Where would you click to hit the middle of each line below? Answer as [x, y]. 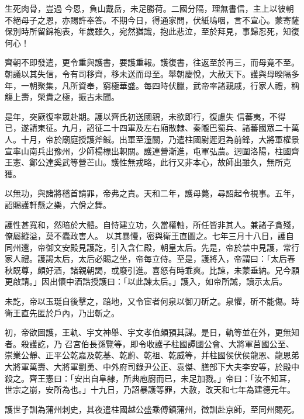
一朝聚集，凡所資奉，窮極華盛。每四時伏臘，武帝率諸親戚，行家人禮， [156, 85]
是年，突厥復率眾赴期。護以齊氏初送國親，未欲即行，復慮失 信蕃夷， [137, 116]
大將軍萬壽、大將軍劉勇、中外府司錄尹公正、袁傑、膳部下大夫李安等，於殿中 [152, 367]
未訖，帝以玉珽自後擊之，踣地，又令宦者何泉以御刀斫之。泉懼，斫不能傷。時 [152, 301]
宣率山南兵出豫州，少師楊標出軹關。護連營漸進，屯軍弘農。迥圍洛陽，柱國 [148, 150]
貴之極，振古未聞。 [82, 97]
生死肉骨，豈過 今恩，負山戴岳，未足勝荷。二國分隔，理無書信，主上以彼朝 [149, 8]
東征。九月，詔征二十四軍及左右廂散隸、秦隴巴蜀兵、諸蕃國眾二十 [164, 128]
